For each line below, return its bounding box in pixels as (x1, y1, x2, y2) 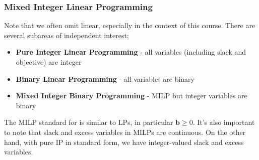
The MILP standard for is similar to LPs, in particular (4, 117, 173, 127)
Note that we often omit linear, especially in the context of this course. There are (4, 20, 255, 31)
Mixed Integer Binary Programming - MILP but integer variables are (16, 90, 247, 101)
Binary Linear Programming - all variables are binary (16, 73, 195, 84)
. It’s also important (192, 117, 255, 127)
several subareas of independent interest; (4, 30, 129, 40)
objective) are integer (16, 57, 82, 67)
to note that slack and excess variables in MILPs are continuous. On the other (4, 126, 246, 137)
